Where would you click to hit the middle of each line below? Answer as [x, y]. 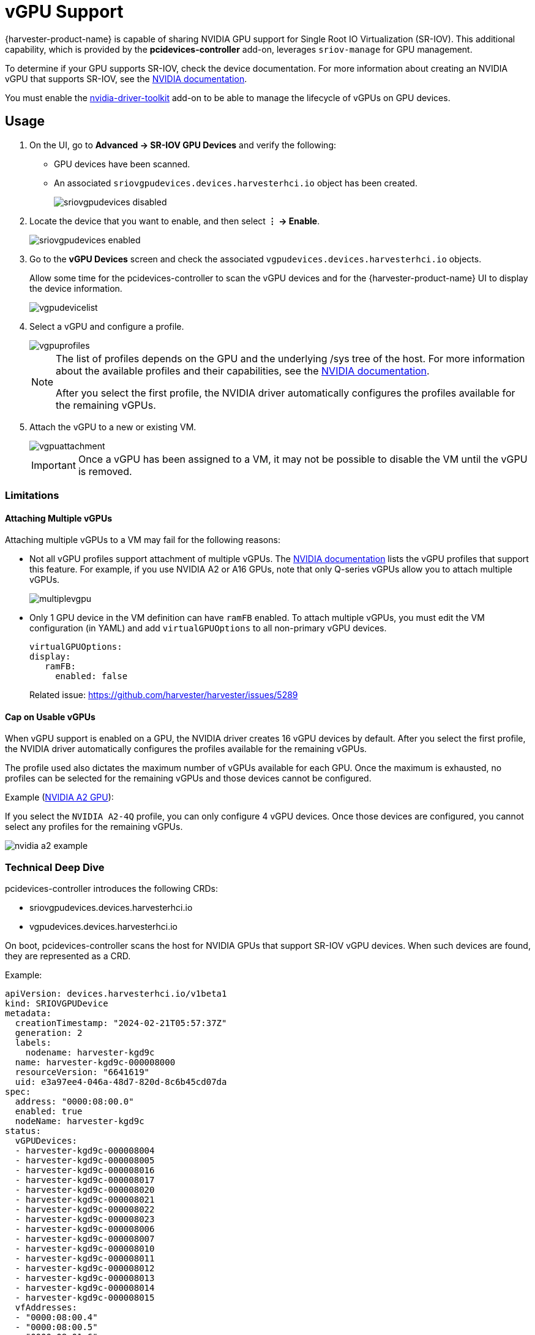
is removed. [105, 471]
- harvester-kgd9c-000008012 [85, 1268]
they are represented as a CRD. [68, 956]
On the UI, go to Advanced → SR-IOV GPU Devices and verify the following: [183, 145]
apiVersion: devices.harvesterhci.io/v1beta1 [116, 994]
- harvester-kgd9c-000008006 [85, 1229]
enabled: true [49, 1112]
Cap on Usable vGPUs [50, 717]
